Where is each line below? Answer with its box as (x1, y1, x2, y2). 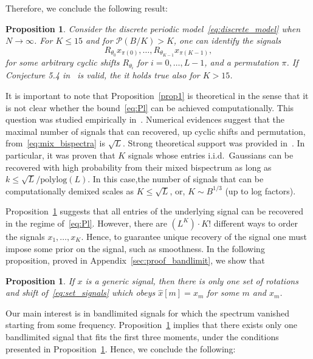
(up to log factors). (225, 184, 296, 197)
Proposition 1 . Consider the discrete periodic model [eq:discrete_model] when (5, 22, 301, 35)
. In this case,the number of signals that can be (88, 173, 264, 185)
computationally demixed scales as (5, 184, 134, 197)
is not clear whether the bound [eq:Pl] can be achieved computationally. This (5, 101, 294, 114)
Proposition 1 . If (5, 274, 75, 287)
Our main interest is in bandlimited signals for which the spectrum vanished (5, 306, 289, 319)
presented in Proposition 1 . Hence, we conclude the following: (5, 342, 236, 355)
